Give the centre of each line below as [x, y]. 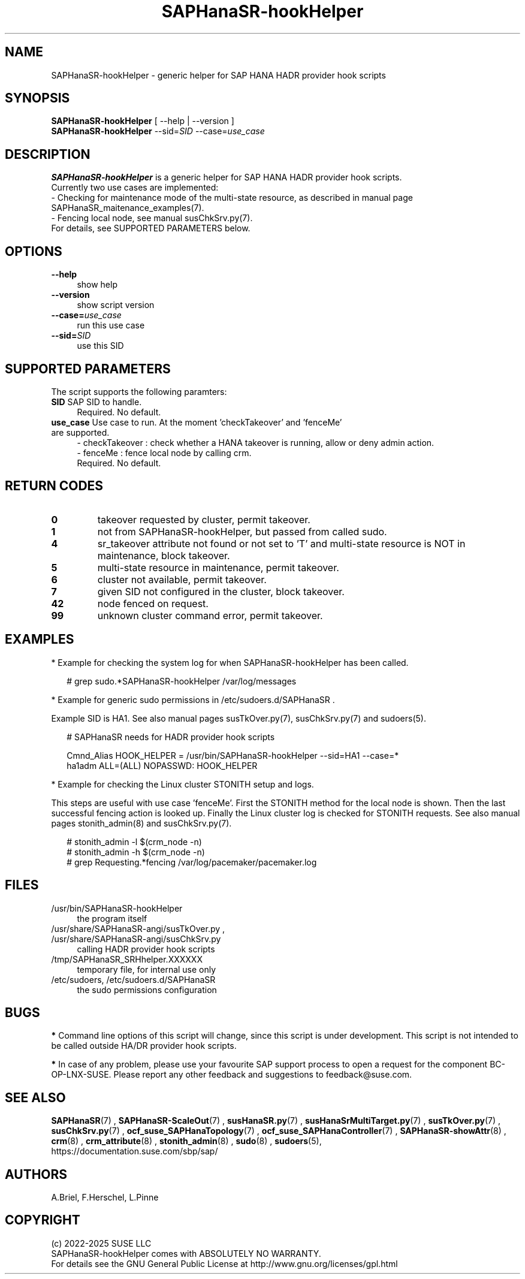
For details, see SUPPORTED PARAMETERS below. [151, 228]
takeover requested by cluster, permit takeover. [204, 519]
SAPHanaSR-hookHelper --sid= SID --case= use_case [158, 131]
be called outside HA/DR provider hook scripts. [144, 1046]
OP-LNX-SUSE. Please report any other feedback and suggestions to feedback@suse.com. [232, 1075]
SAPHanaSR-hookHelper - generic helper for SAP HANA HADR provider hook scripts [218, 75]
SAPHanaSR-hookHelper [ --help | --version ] [143, 121]
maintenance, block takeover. [164, 555]
